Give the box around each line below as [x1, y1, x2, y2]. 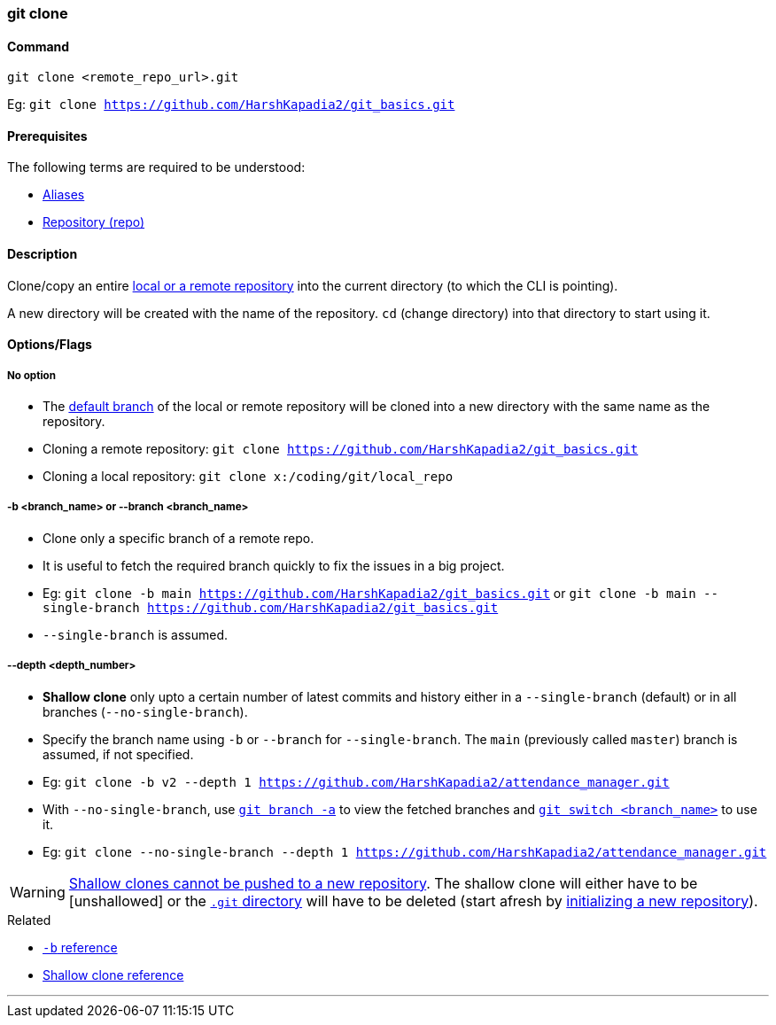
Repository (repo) [43, 214, 145, 230]
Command [7, 38, 70, 54]
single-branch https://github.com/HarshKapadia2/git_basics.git [43, 600, 499, 615]
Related [7, 912, 51, 928]
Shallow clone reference [43, 967, 184, 982]
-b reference [43, 939, 118, 955]
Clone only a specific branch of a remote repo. [43, 530, 314, 546]
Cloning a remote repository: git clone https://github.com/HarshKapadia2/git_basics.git [43, 441, 639, 457]
